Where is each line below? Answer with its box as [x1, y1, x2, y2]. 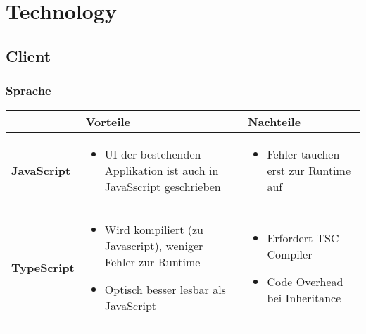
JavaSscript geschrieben [104, 178, 221, 195]
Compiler [267, 245, 313, 262]
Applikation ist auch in [104, 162, 219, 179]
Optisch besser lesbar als [104, 281, 226, 298]
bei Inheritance [267, 289, 341, 306]
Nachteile [248, 113, 301, 130]
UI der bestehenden [104, 146, 201, 163]
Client [6, 44, 51, 66]
